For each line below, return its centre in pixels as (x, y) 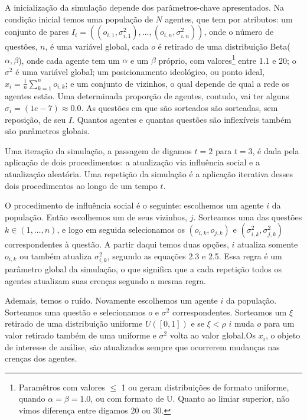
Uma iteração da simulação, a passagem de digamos (98, 150)
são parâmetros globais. (47, 131)
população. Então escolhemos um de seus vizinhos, (96, 216)
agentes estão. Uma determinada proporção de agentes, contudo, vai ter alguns (147, 96)
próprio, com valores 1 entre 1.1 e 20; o (227, 59)
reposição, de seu (35, 119)
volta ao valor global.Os (213, 335)
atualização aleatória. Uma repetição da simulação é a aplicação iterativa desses (149, 173)
